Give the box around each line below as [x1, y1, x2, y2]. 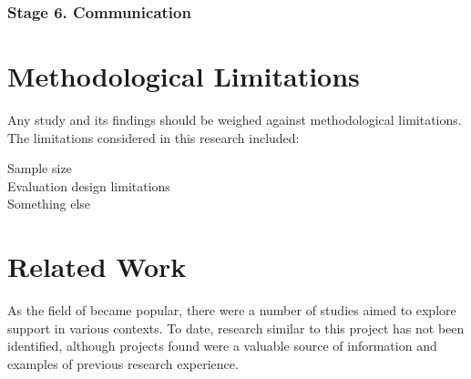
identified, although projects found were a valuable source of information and [7, 336, 437, 355]
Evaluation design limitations [7, 176, 170, 195]
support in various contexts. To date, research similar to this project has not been [7, 318, 465, 337]
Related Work [7, 248, 187, 285]
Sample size [7, 159, 72, 178]
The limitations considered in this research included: [7, 128, 300, 147]
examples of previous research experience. [7, 353, 239, 373]
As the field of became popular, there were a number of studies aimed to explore [7, 301, 456, 320]
